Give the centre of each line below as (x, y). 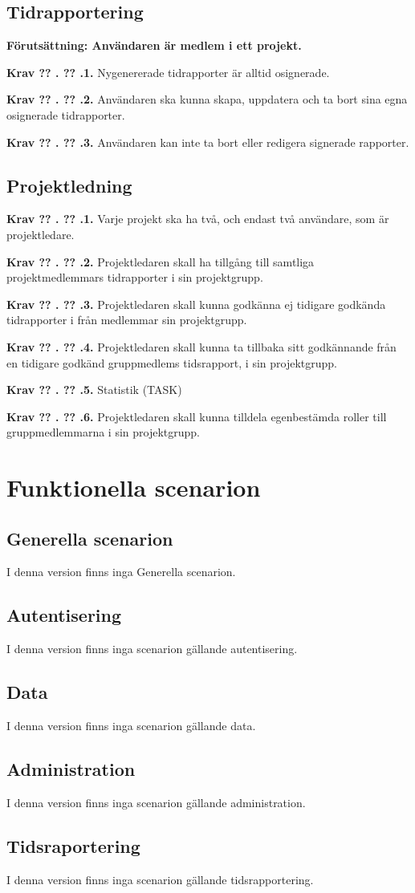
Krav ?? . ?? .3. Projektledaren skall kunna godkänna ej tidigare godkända (196, 304)
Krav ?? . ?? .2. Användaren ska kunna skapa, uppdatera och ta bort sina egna (207, 99)
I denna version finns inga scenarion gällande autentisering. (152, 649)
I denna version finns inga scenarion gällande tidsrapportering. (160, 879)
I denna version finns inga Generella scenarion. (121, 572)
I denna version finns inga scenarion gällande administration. (156, 802)
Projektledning (69, 185)
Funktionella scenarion (134, 487)
